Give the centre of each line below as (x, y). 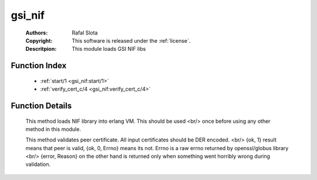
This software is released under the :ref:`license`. (131, 40)
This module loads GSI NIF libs (109, 49)
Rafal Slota (85, 33)
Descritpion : (41, 49)
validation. (38, 164)
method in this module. (53, 129)
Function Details (41, 105)
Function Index (39, 66)
